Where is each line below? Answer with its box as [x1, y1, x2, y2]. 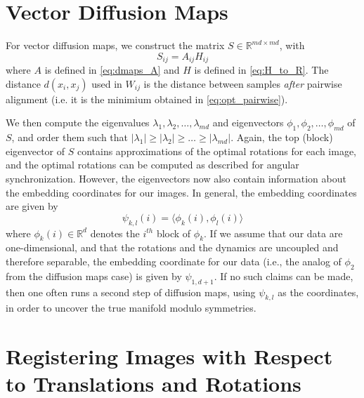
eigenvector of [6, 143, 65, 158]
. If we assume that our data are [204, 225, 343, 240]
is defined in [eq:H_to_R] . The [194, 62, 329, 77]
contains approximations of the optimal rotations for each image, [77, 143, 356, 158]
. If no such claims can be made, [214, 268, 353, 283]
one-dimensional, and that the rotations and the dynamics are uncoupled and [6, 240, 339, 255]
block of [156, 225, 191, 240]
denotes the [90, 225, 140, 240]
